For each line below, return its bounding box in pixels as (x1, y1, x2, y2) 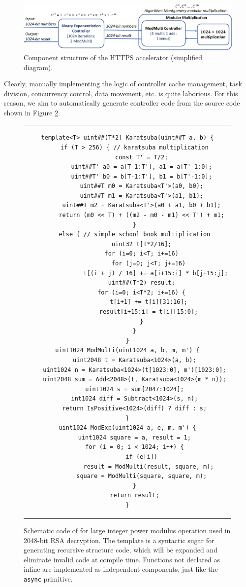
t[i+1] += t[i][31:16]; (110, 298, 187, 306)
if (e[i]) (125, 453, 157, 460)
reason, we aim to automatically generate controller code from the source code (4, 98, 240, 108)
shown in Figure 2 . (4, 107, 60, 117)
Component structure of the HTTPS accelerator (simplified (24, 52, 202, 62)
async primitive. (24, 573, 73, 584)
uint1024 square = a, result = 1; (78, 434, 191, 441)
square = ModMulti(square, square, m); (76, 473, 207, 480)
